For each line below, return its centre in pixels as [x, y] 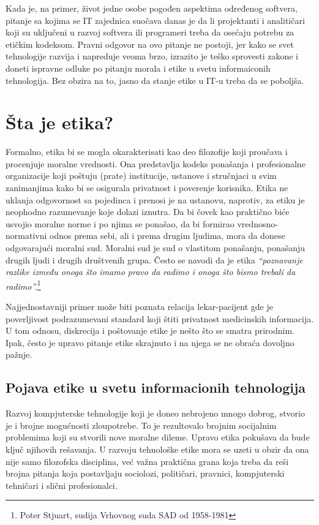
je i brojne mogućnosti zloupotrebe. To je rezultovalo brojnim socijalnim [141, 425]
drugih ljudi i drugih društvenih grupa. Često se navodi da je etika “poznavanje [154, 259]
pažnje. [19, 354]
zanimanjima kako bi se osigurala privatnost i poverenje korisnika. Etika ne [147, 188]
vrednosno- [258, 223]
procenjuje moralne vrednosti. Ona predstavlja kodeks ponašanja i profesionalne [156, 163]
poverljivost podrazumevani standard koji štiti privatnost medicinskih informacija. [160, 318]
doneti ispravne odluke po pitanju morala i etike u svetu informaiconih [138, 68]
